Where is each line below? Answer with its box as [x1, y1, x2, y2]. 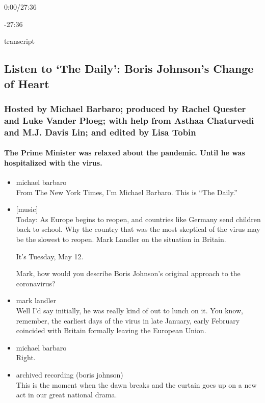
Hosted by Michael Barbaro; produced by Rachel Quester [4, 102, 246, 115]
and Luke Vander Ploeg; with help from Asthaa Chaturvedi [4, 114, 254, 126]
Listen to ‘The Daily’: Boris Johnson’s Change [4, 61, 254, 76]
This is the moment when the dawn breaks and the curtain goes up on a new [16, 379, 257, 390]
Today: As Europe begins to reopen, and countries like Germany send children [16, 213, 261, 224]
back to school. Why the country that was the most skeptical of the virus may [16, 224, 260, 234]
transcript [4, 36, 35, 46]
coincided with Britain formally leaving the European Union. [16, 325, 206, 336]
